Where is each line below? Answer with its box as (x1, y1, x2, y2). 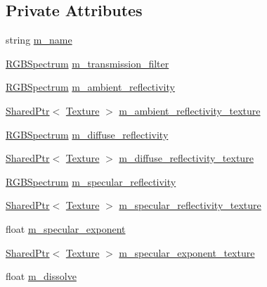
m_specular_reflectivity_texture (119, 198, 261, 212)
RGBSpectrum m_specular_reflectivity (6, 174, 176, 189)
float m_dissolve (6, 269, 77, 283)
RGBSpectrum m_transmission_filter (6, 56, 169, 70)
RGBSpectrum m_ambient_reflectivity (6, 79, 175, 94)
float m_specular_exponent (6, 221, 126, 236)
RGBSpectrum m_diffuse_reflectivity (6, 127, 169, 141)
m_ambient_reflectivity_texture (119, 103, 261, 117)
